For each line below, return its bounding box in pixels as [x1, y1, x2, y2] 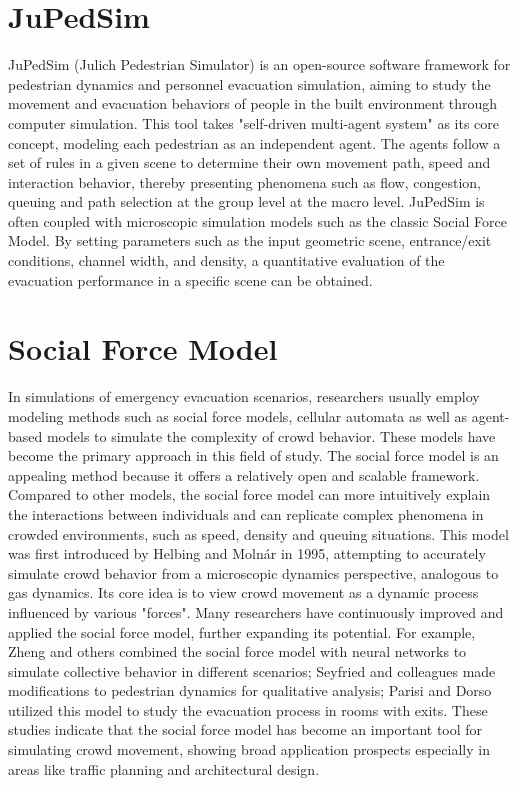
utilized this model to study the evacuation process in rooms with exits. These [8, 699, 488, 720]
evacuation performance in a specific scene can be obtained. [8, 269, 373, 290]
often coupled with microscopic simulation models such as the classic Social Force [8, 210, 507, 231]
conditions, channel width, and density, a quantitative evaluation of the [8, 250, 445, 271]
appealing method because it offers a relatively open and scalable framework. [8, 464, 480, 485]
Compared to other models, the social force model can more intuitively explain [8, 484, 491, 505]
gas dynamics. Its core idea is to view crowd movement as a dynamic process [8, 582, 479, 603]
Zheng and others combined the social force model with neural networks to [8, 641, 467, 662]
